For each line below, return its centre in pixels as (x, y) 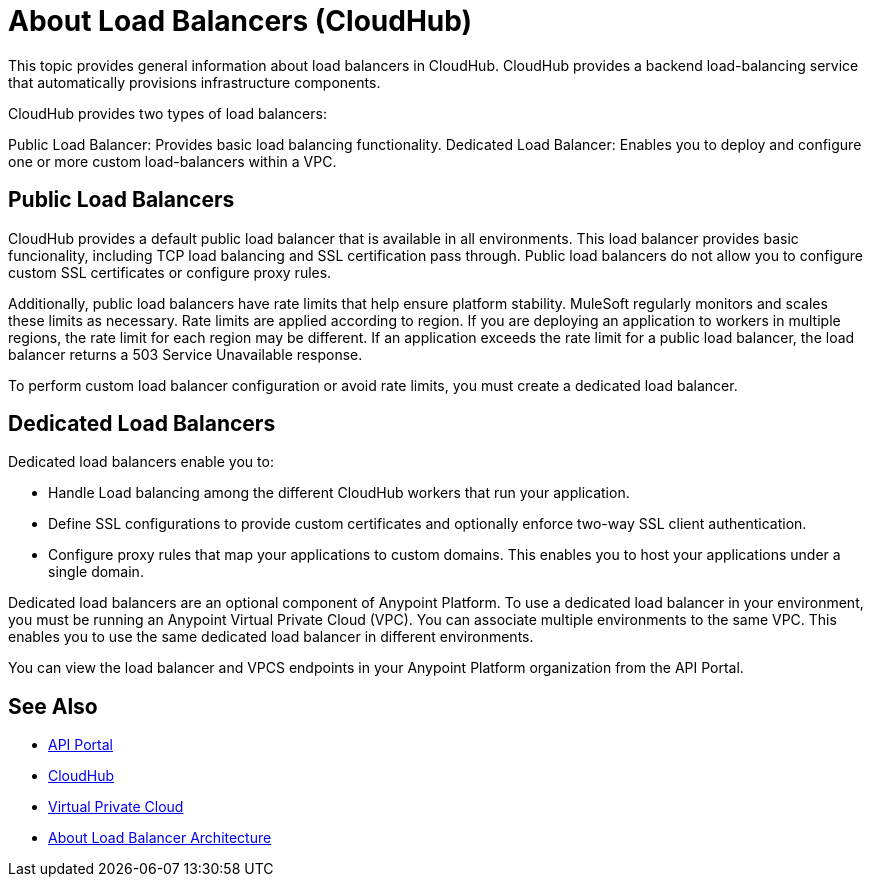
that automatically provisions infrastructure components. (194, 82)
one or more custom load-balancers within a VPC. (172, 161)
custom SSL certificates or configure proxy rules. (170, 272)
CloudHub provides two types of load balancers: (167, 113)
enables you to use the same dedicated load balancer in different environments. (271, 637)
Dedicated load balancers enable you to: (141, 462)
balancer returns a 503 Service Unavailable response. (185, 354)
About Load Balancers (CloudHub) (240, 21)
